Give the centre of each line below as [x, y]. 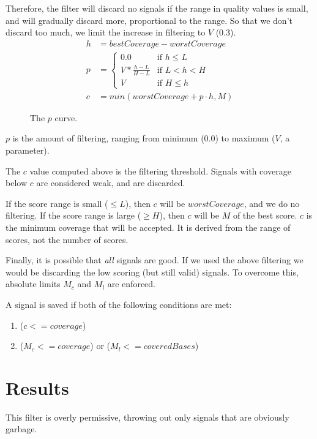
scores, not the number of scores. [67, 239]
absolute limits [33, 284]
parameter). [28, 150]
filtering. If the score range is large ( [73, 215]
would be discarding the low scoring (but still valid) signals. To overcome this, [152, 272]
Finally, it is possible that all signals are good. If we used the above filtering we [155, 260]
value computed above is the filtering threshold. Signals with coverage [160, 171]
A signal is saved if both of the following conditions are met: [119, 304]
